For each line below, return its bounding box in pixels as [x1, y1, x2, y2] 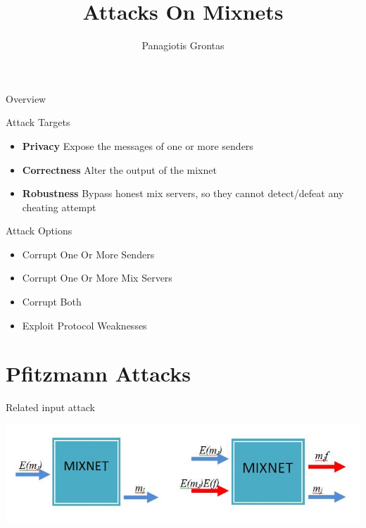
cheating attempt [22, 199, 96, 214]
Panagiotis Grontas [141, 38, 225, 53]
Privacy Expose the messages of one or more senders [22, 138, 253, 153]
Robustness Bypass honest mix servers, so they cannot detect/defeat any [22, 186, 344, 201]
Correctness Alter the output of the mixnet [22, 162, 217, 177]
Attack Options [6, 223, 72, 238]
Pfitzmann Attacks [6, 359, 191, 388]
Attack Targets [6, 115, 70, 130]
